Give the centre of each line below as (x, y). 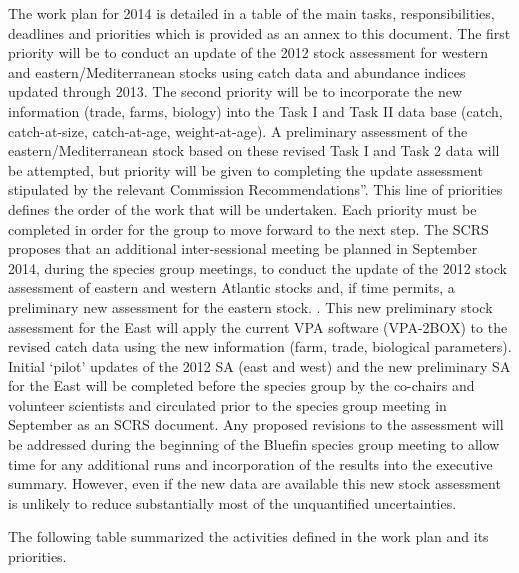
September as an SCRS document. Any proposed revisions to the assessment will (256, 424)
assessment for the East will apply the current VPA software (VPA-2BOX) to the (258, 326)
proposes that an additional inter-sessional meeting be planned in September (243, 248)
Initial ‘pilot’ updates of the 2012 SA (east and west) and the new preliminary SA (259, 365)
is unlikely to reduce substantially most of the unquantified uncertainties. (232, 502)
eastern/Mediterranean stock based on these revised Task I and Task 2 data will (254, 150)
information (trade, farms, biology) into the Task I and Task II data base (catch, (255, 110)
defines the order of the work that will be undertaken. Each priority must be (242, 208)
